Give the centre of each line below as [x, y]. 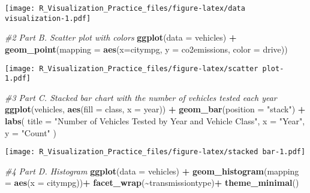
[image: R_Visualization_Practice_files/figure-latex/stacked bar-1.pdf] [155, 152]
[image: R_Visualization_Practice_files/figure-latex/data [125, 8]
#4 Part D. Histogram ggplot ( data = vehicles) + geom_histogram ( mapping [152, 171]
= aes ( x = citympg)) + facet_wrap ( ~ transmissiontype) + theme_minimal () [152, 183]
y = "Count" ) [31, 132]
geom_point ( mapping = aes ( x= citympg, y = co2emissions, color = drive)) [146, 49]
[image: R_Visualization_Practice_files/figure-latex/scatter [132, 68]
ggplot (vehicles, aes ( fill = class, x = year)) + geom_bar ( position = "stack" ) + [155, 109]
